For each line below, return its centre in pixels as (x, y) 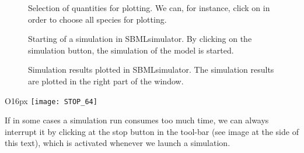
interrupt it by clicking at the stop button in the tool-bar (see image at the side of (152, 131)
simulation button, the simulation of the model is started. (131, 50)
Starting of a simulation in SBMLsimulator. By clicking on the (140, 39)
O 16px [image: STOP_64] (51, 100)
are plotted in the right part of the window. (106, 81)
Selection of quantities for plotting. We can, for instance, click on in (149, 8)
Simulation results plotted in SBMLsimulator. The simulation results (151, 70)
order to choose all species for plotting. (97, 19)
